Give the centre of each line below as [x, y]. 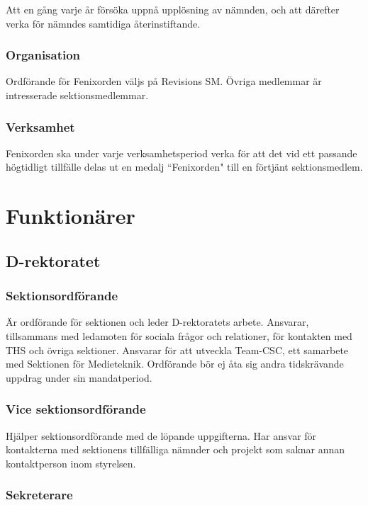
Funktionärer [71, 216]
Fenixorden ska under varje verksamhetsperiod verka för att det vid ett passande [182, 153]
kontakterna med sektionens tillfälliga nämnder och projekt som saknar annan [175, 449]
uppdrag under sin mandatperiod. [79, 377]
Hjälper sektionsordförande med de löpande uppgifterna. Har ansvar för [161, 435]
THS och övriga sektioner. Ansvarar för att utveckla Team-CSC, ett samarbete [177, 350]
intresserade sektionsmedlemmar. [77, 95]
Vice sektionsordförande [76, 409]
